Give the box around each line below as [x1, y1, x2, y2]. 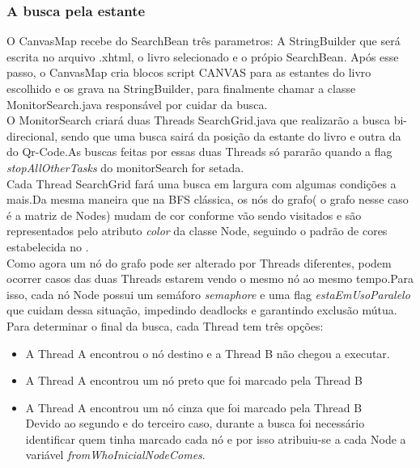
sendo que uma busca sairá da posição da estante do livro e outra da [61, 127, 401, 144]
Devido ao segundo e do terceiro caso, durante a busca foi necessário [25, 415, 365, 432]
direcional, [6, 127, 58, 144]
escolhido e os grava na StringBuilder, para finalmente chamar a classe [6, 80, 356, 96]
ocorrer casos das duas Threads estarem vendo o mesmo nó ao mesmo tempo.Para [6, 270, 414, 287]
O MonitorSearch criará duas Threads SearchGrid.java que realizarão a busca [6, 112, 390, 129]
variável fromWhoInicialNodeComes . [25, 446, 206, 463]
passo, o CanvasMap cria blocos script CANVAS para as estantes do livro [6, 64, 371, 81]
